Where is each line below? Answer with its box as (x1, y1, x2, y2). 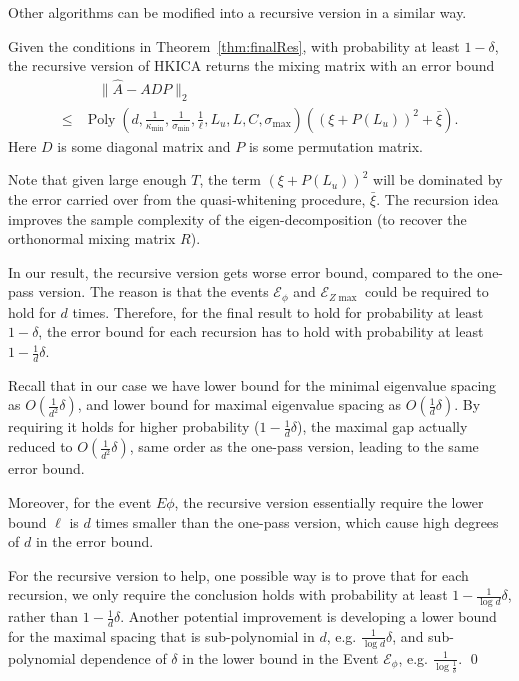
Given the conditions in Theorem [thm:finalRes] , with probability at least (8, 35, 460, 56)
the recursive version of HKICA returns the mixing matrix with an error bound (8, 55, 495, 76)
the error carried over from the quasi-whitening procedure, (8, 189, 366, 210)
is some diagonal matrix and (57, 135, 231, 156)
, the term (199, 169, 261, 190)
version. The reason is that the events (38, 281, 269, 302)
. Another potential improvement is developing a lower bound (120, 606, 497, 627)
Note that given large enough (8, 169, 187, 190)
